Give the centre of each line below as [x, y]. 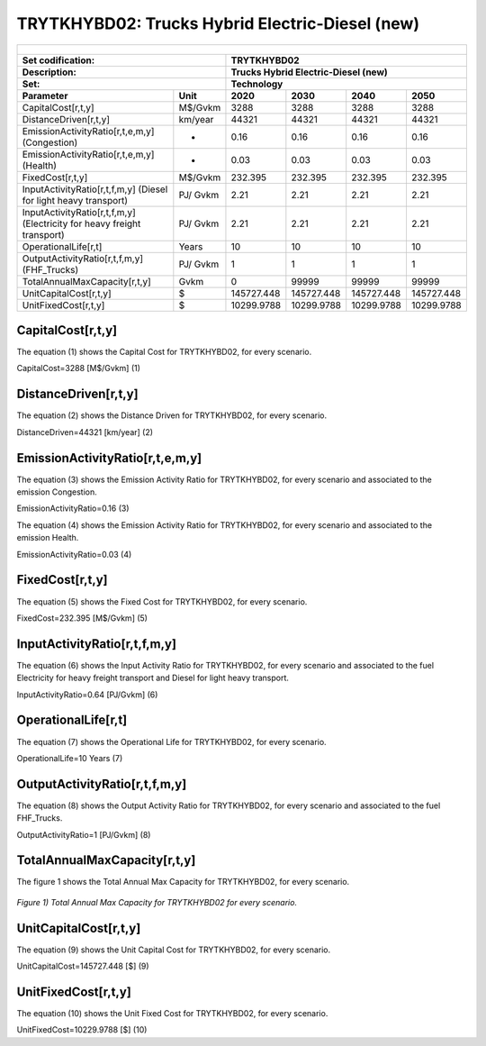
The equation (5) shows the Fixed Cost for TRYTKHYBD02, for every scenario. [162, 601]
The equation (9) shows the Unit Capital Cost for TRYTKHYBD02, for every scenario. [174, 950]
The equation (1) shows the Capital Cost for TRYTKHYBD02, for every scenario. [164, 352]
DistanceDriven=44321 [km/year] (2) [85, 432]
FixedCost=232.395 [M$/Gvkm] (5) [82, 618]
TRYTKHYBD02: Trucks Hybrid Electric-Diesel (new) [218, 23]
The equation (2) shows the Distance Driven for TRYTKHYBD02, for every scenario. [172, 415]
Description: [49, 72]
